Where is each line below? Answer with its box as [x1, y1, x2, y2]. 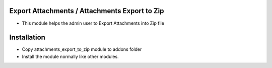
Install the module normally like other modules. [22, 53, 119, 59]
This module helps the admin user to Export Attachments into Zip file [22, 20, 165, 26]
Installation [9, 33, 45, 42]
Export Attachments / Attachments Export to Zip [9, 7, 164, 15]
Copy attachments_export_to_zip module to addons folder [22, 46, 142, 52]
